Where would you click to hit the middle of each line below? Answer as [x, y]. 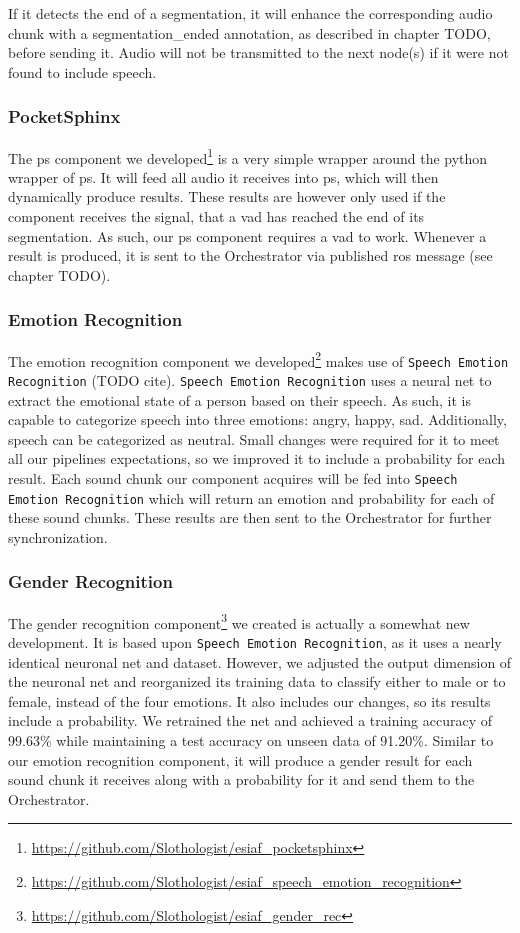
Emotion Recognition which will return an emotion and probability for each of [251, 497]
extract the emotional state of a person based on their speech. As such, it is [239, 399]
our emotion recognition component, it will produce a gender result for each [240, 759]
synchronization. [58, 536]
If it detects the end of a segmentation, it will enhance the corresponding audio [250, 13]
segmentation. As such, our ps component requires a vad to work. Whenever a [247, 235]
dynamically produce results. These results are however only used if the [227, 196]
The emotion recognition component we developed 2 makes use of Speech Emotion [258, 359]
